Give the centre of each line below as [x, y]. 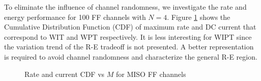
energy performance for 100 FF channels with [75, 17]
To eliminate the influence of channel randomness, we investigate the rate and [125, 7]
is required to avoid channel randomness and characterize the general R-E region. [131, 56]
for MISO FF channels [151, 74]
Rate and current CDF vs [65, 74]
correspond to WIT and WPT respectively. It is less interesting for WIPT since [128, 36]
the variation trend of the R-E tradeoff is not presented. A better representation [129, 47]
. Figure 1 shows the [199, 17]
